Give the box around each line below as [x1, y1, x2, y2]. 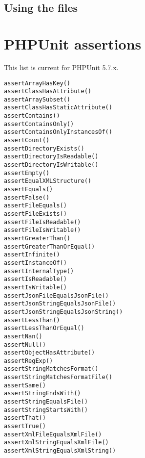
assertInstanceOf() [4, 259, 67, 266]
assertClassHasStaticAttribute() [4, 104, 112, 111]
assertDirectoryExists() [4, 145, 84, 152]
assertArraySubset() [4, 96, 71, 103]
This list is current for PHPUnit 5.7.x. [4, 62, 119, 72]
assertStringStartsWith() [4, 406, 88, 413]
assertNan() [4, 332, 42, 340]
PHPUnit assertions [4, 33, 142, 53]
